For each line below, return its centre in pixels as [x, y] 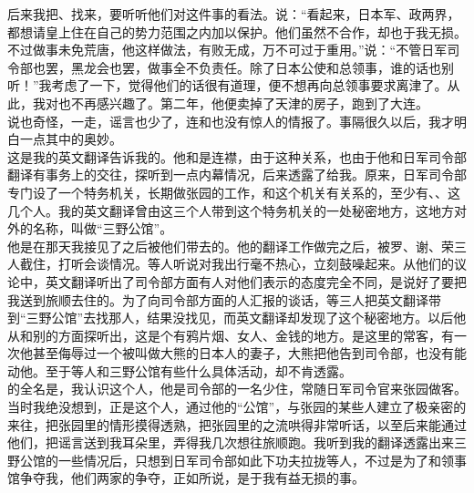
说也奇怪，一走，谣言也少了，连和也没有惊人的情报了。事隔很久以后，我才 [231, 121]
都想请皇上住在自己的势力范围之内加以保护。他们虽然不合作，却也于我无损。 [237, 31]
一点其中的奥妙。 [71, 139]
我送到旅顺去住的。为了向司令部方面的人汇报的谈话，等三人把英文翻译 [218, 299]
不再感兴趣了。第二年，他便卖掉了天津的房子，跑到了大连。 [249, 103]
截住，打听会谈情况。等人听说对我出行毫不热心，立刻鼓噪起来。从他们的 [237, 264]
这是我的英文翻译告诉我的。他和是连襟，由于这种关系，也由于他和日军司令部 [237, 156]
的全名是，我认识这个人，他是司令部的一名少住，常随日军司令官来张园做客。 [237, 389]
